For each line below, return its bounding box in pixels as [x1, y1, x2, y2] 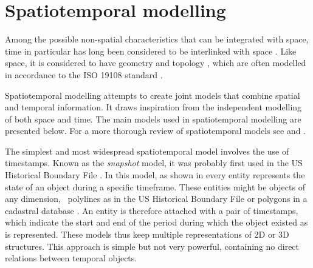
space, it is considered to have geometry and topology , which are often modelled [5, 56, 306, 69]
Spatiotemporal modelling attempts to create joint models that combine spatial [5, 89, 300, 101]
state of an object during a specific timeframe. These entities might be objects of [5, 180, 305, 193]
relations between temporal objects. [5, 252, 137, 264]
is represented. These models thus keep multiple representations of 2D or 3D [5, 228, 289, 241]
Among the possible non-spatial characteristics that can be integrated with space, [5, 33, 309, 45]
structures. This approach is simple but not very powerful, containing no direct [5, 240, 300, 252]
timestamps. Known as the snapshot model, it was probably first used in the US [5, 156, 303, 169]
